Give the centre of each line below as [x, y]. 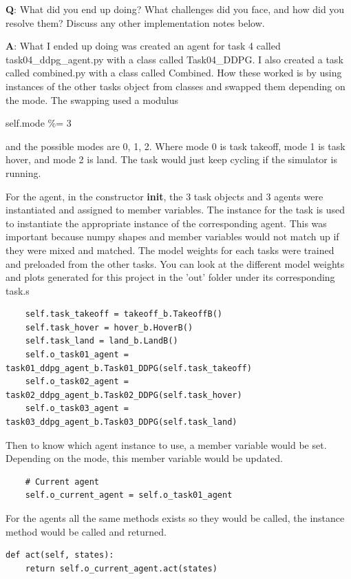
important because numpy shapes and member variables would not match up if [172, 236]
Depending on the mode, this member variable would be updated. [144, 458]
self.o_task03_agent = [77, 409]
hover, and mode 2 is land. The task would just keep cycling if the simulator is [171, 159]
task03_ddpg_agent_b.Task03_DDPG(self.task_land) [121, 422]
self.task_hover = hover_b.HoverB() [109, 327]
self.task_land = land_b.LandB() [102, 341]
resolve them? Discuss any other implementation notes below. [135, 22]
